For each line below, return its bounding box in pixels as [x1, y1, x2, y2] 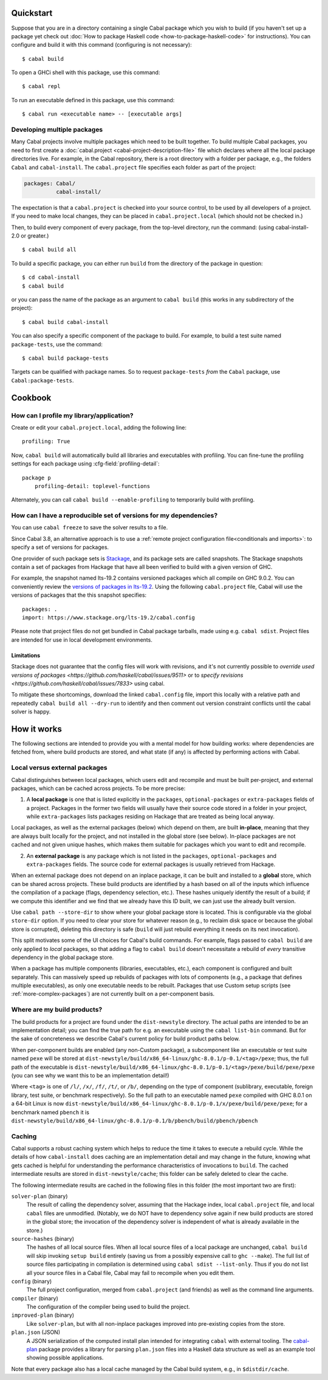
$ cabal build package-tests [22, 355, 109, 362]
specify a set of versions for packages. [11, 544, 109, 551]
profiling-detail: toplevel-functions [34, 482, 151, 489]
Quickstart [11, 8, 53, 18]
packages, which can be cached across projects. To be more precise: [11, 784, 186, 792]
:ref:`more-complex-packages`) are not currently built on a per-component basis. [11, 990, 215, 998]
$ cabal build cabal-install [22, 318, 109, 325]
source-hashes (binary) [11, 1235, 75, 1242]
